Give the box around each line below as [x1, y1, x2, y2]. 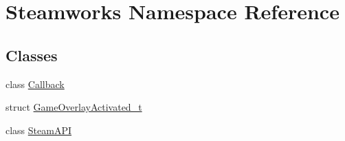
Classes [5, 44, 58, 65]
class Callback [5, 76, 65, 91]
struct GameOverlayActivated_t [5, 100, 142, 114]
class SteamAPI [5, 122, 72, 137]
